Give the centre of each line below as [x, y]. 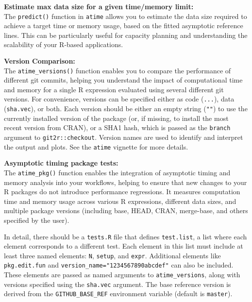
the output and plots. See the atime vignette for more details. [96, 146]
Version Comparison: [40, 61]
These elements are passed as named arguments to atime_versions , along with [122, 275]
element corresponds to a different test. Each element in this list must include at [124, 246]
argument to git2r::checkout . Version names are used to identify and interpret [124, 137]
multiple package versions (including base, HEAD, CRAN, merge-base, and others [126, 210]
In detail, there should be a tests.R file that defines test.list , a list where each [126, 236]
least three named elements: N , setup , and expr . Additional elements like [112, 255]
